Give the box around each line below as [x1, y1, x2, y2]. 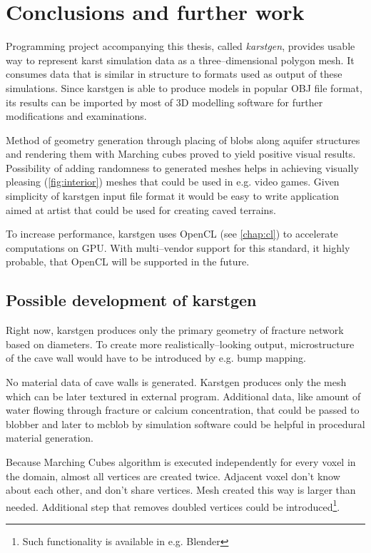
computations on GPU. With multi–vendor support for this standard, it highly [6, 240, 350, 255]
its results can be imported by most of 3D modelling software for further [6, 94, 323, 109]
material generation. [6, 430, 93, 445]
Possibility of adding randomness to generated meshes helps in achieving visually [6, 160, 359, 175]
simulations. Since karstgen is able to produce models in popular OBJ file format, [6, 80, 362, 95]
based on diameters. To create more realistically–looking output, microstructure [6, 336, 355, 351]
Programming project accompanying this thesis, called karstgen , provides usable [6, 39, 355, 54]
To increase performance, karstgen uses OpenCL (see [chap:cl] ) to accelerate [6, 226, 338, 241]
